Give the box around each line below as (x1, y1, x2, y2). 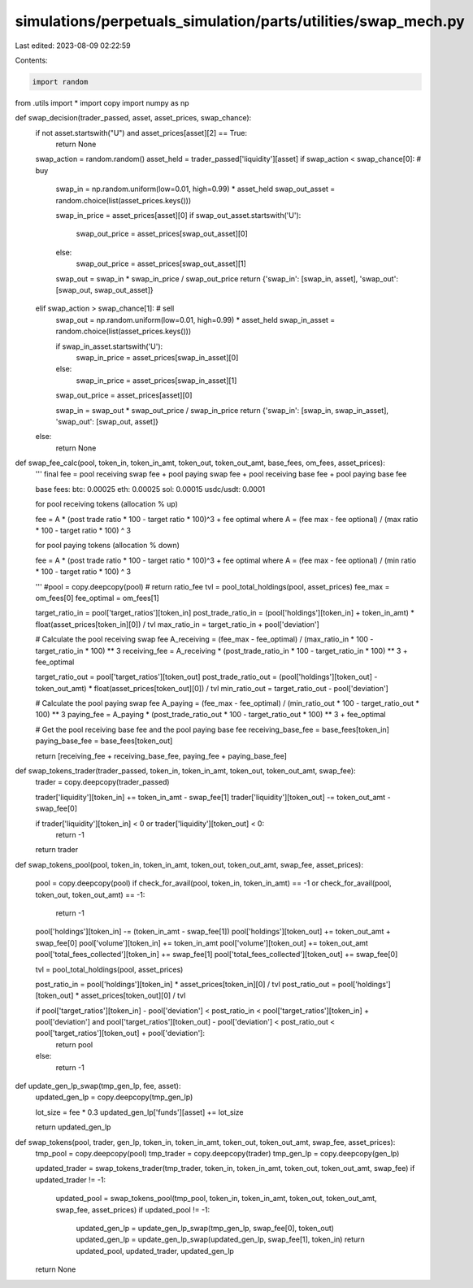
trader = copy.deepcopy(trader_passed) (35, 777, 170, 787)
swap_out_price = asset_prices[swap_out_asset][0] (76, 228, 248, 239)
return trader (35, 845, 79, 855)
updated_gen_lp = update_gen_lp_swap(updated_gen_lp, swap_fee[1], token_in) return (76, 1234, 366, 1244)
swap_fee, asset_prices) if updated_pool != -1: (55, 1204, 210, 1215)
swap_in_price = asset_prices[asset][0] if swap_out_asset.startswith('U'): (55, 211, 302, 220)
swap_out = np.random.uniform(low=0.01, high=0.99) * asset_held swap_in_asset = (55, 315, 336, 324)
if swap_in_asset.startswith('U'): (55, 342, 163, 351)
